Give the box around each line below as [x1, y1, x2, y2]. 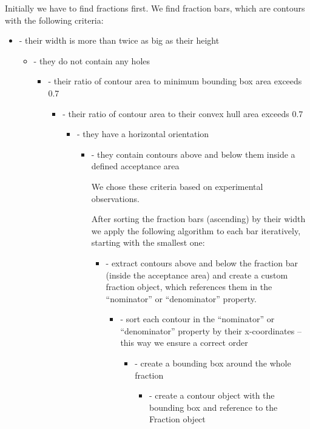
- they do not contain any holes [33, 54, 150, 67]
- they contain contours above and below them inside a [91, 147, 295, 160]
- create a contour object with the [149, 389, 275, 402]
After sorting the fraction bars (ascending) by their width [91, 212, 306, 225]
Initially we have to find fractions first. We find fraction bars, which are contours [5, 2, 305, 14]
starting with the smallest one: [91, 236, 205, 249]
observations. [91, 192, 140, 204]
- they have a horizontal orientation [76, 127, 209, 140]
